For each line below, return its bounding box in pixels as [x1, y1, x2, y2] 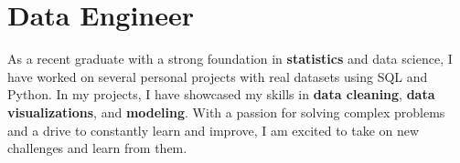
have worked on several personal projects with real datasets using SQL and [7, 66, 428, 86]
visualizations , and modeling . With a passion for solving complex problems [7, 102, 445, 121]
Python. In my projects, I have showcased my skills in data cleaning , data [7, 85, 435, 104]
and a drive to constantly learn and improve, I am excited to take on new [7, 120, 420, 139]
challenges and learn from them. [7, 138, 187, 158]
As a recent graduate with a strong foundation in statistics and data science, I [7, 49, 453, 68]
